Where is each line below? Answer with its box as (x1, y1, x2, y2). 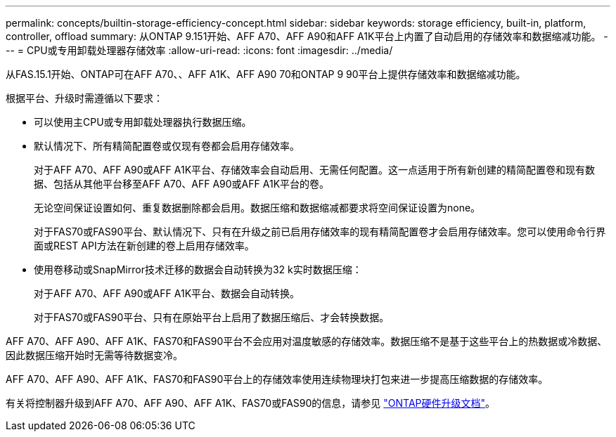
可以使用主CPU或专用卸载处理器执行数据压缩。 (34, 116, 252, 128)
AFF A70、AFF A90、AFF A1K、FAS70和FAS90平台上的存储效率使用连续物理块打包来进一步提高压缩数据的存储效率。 (6, 373, 548, 385)
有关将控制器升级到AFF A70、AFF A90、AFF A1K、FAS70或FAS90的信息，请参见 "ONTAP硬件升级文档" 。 (6, 397, 496, 409)
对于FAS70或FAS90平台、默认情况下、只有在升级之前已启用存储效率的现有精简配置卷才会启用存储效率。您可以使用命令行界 (34, 226, 606, 237)
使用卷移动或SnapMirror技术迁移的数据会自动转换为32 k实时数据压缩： (34, 263, 362, 275)
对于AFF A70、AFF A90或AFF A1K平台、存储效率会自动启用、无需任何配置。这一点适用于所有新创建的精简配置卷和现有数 (34, 164, 596, 176)
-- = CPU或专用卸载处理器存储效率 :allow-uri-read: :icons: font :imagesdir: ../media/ (6, 44, 393, 56)
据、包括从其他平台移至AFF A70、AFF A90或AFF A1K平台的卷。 (34, 178, 330, 190)
